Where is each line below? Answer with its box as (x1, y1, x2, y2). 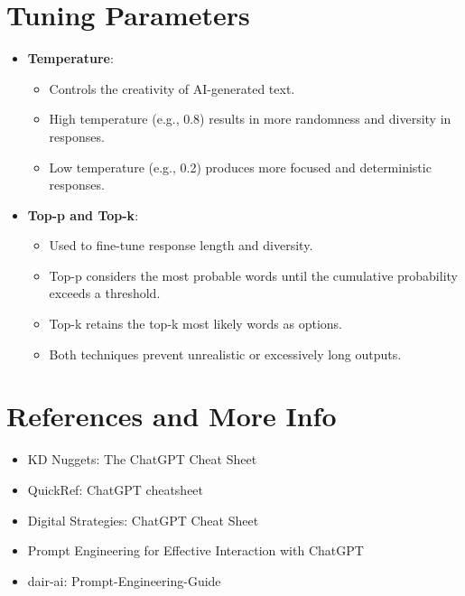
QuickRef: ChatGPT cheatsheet (27, 480, 204, 498)
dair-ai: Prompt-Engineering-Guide (27, 571, 221, 590)
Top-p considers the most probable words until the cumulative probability (49, 265, 458, 284)
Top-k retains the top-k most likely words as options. (49, 314, 342, 333)
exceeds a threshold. (49, 284, 161, 303)
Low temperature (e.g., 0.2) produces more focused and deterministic (49, 157, 432, 176)
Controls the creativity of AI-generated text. (49, 79, 295, 98)
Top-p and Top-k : (27, 205, 139, 224)
